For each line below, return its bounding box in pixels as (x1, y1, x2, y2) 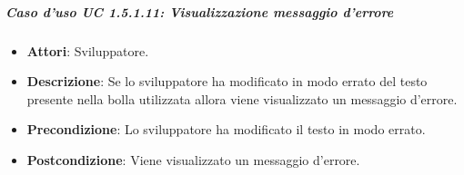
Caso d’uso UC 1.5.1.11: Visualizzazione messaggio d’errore (5, 2, 394, 21)
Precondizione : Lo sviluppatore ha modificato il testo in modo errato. (26, 120, 426, 139)
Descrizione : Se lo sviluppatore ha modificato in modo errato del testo (26, 72, 428, 91)
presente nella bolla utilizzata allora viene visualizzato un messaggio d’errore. (26, 89, 458, 108)
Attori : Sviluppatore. (26, 41, 149, 60)
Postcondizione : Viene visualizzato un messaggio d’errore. (26, 150, 360, 169)
